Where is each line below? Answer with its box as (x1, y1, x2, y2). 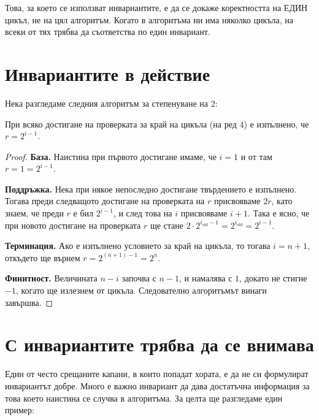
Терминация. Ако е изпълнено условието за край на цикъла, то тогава (5, 239, 271, 252)
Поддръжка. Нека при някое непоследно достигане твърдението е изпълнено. (5, 182, 297, 195)
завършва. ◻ (5, 296, 53, 308)
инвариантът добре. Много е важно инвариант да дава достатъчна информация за (5, 379, 310, 392)
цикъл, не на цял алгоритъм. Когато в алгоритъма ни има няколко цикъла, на (5, 13, 294, 26)
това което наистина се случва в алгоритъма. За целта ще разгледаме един (5, 391, 283, 404)
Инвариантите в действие (5, 61, 210, 86)
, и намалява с (179, 272, 233, 284)
